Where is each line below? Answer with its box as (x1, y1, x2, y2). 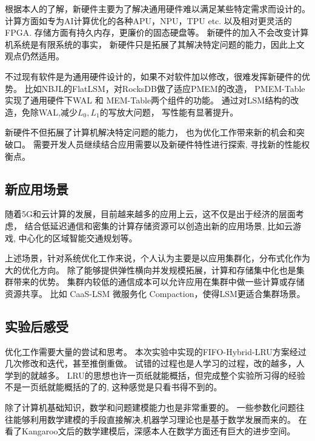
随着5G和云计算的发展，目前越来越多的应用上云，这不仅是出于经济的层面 (5, 207, 296, 220)
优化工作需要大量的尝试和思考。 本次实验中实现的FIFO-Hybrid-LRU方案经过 (5, 345, 307, 358)
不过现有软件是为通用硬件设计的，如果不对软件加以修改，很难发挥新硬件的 (5, 70, 302, 82)
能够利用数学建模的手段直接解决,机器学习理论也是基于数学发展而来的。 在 (13, 413, 307, 425)
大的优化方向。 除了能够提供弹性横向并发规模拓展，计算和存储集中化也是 (5, 263, 296, 276)
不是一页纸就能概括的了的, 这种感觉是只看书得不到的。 (5, 381, 222, 393)
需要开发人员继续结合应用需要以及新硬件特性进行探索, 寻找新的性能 (33, 137, 302, 150)
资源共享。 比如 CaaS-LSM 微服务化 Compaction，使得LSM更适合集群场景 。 (5, 287, 305, 299)
